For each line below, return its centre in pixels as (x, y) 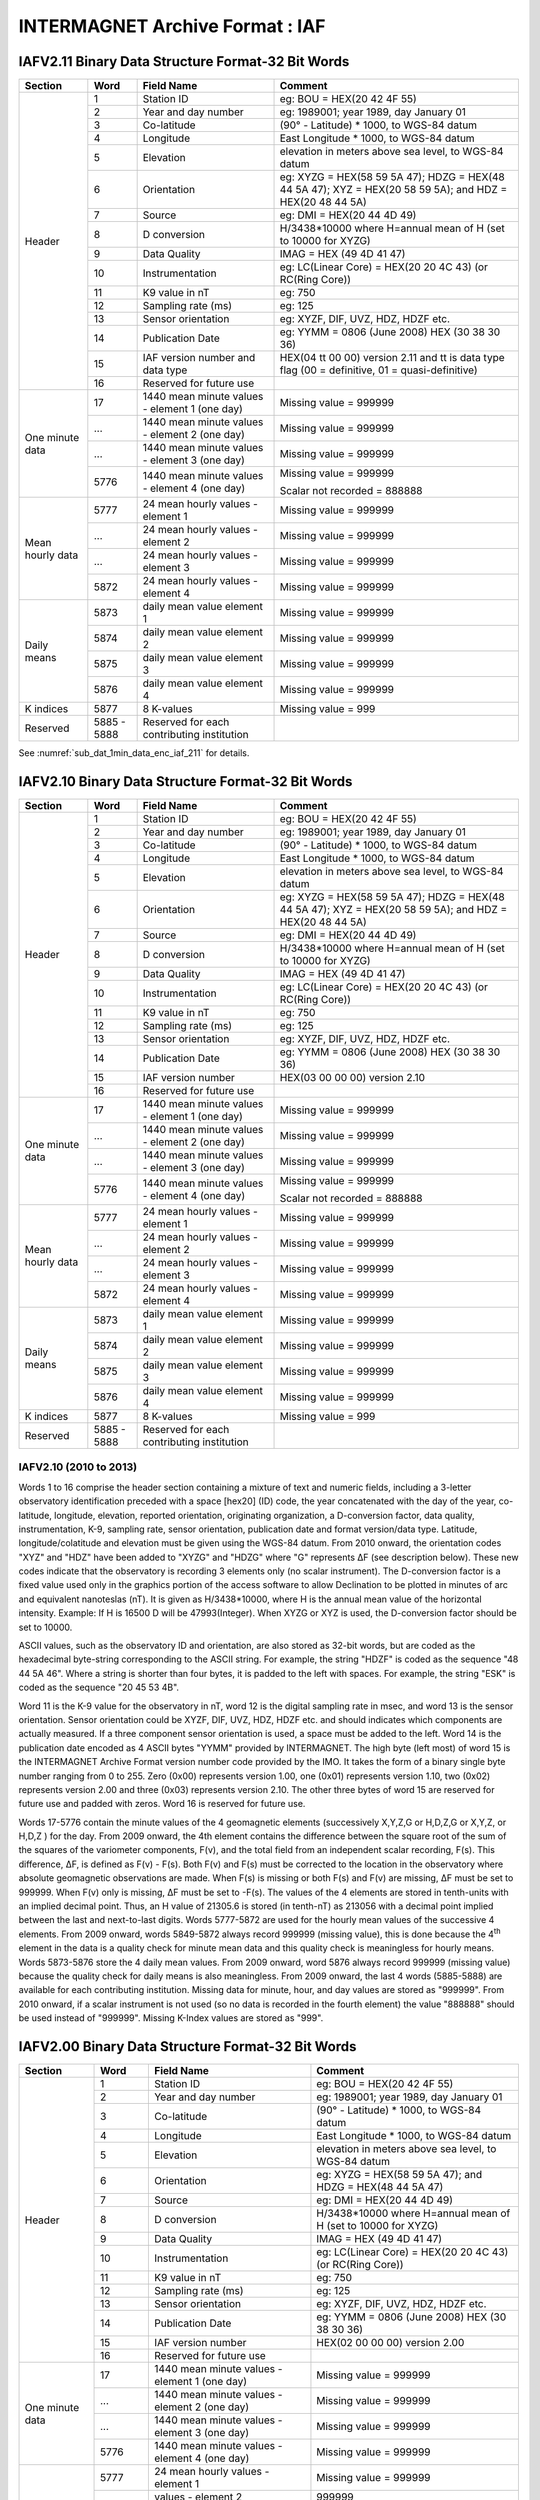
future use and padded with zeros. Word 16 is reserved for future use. (162, 1804)
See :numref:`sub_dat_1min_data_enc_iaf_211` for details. (134, 753)
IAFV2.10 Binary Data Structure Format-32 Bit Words (185, 781)
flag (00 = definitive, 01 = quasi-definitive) (379, 370)
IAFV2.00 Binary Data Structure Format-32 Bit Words (187, 2046)
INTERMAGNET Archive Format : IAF (172, 26)
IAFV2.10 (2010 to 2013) (78, 1467)
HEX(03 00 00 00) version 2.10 (352, 1077)
